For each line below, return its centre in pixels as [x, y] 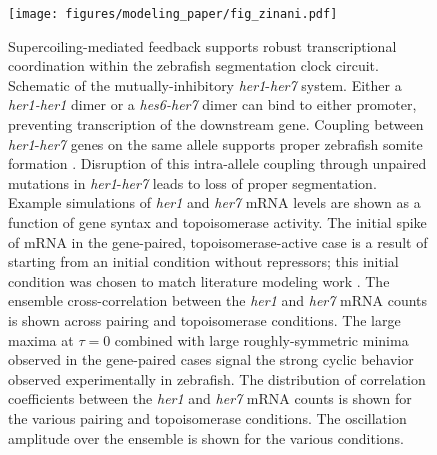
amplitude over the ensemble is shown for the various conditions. [206, 437]
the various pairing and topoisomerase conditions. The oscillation [207, 417]
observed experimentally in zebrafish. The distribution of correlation [217, 378]
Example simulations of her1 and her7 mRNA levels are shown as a [214, 202]
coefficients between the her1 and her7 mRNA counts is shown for [210, 398]
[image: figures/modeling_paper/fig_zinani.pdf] [173, 14]
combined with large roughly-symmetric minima [261, 339]
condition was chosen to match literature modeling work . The [199, 280]
